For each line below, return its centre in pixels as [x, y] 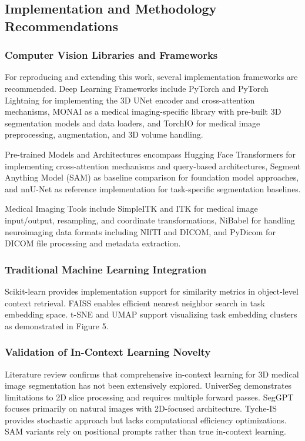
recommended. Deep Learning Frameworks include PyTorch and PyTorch [137, 88]
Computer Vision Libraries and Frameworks [111, 55]
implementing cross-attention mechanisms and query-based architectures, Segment [153, 166]
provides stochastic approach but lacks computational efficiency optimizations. [146, 420]
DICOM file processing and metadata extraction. [93, 243]
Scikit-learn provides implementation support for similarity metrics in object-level [152, 291]
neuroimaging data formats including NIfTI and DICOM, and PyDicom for [140, 231]
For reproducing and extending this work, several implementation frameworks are [151, 77]
